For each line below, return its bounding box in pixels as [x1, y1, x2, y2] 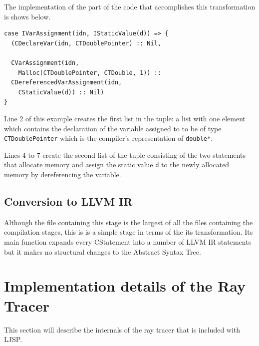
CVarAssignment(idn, [11, 59, 79, 66]
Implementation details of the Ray [4, 276, 246, 296]
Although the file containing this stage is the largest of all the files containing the [4, 217, 253, 227]
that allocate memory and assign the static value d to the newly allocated [4, 159, 230, 170]
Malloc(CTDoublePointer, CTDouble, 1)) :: [18, 69, 161, 76]
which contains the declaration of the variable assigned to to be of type [4, 123, 222, 133]
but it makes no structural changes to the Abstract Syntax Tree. [4, 246, 201, 257]
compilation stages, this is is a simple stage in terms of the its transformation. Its [4, 227, 253, 237]
